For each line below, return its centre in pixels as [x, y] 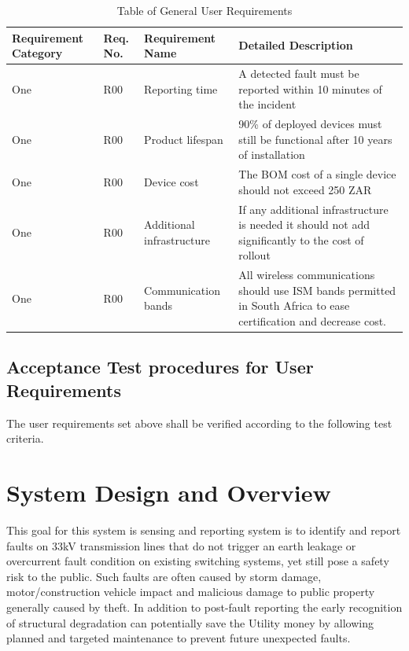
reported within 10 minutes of [310, 88]
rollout [254, 255]
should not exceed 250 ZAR [305, 189]
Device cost [171, 181]
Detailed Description [296, 45]
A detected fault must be [299, 74]
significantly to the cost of [301, 239]
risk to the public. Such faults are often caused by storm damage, [164, 576]
